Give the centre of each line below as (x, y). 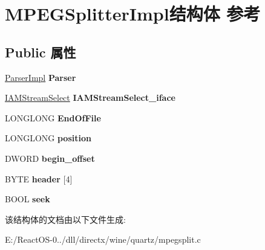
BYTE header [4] (39, 178)
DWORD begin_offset (50, 158)
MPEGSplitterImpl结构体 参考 (133, 14)
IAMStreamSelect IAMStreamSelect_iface (90, 98)
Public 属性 (41, 52)
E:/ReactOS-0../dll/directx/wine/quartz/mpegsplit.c (103, 239)
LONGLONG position (48, 138)
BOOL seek (28, 199)
